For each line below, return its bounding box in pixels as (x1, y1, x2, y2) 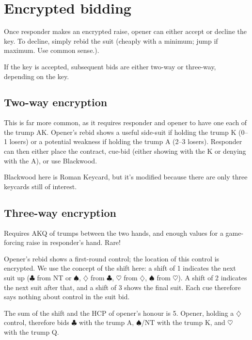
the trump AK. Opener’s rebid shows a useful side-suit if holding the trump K (4, 127, 236, 137)
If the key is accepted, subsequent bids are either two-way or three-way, (4, 61, 216, 71)
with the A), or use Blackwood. (4, 155, 97, 165)
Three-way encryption (4, 205, 116, 220)
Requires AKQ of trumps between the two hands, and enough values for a (4, 227, 223, 238)
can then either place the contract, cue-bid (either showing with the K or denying (4, 146, 246, 156)
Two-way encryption (4, 95, 108, 110)
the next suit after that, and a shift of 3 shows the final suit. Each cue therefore (4, 282, 241, 292)
